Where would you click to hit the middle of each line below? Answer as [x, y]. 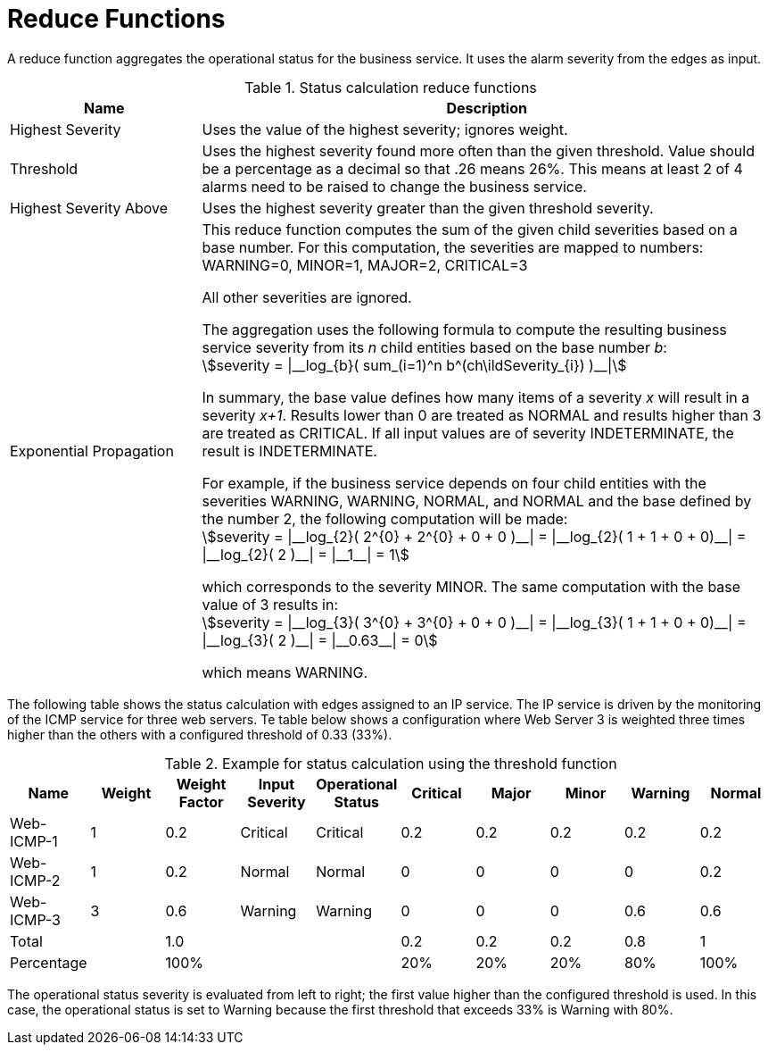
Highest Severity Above [89, 208]
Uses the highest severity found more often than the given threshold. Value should [478, 150]
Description [487, 108]
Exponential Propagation [92, 451]
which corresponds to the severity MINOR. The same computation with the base [471, 586]
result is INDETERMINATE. [289, 451]
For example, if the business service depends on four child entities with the [454, 483]
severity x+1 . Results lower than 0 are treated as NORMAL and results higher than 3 [482, 415]
